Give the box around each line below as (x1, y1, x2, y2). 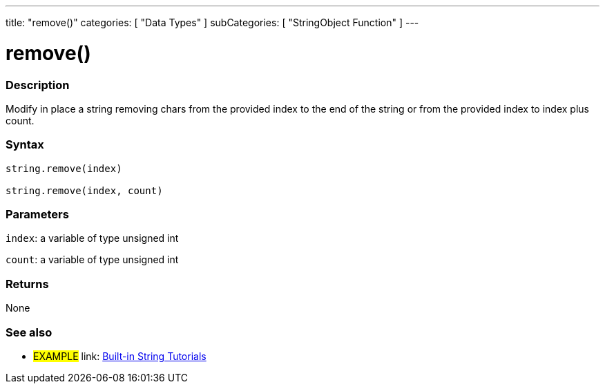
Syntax (6, 137, 44, 152)
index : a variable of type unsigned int (6, 232, 179, 245)
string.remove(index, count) (6, 184, 163, 196)
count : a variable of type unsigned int (6, 254, 179, 266)
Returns (6, 276, 49, 291)
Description (6, 77, 70, 92)
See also (6, 325, 52, 339)
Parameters (6, 207, 69, 221)
